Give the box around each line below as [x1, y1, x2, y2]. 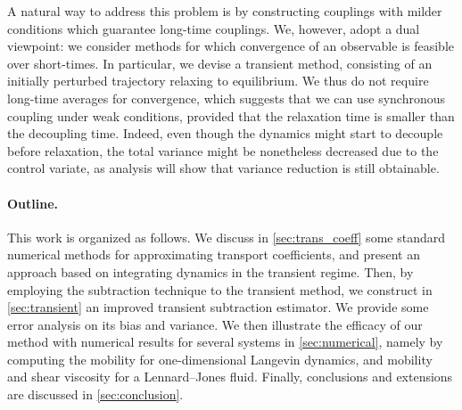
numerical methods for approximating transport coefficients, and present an [7, 245, 420, 264]
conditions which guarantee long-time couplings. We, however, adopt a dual [7, 19, 420, 37]
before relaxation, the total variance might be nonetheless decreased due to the [7, 141, 439, 160]
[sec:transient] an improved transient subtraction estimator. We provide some [7, 298, 429, 316]
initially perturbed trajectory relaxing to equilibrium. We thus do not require [7, 71, 429, 90]
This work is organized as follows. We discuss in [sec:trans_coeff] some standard [7, 227, 445, 246]
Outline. [7, 193, 59, 212]
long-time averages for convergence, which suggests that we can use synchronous [7, 88, 446, 107]
